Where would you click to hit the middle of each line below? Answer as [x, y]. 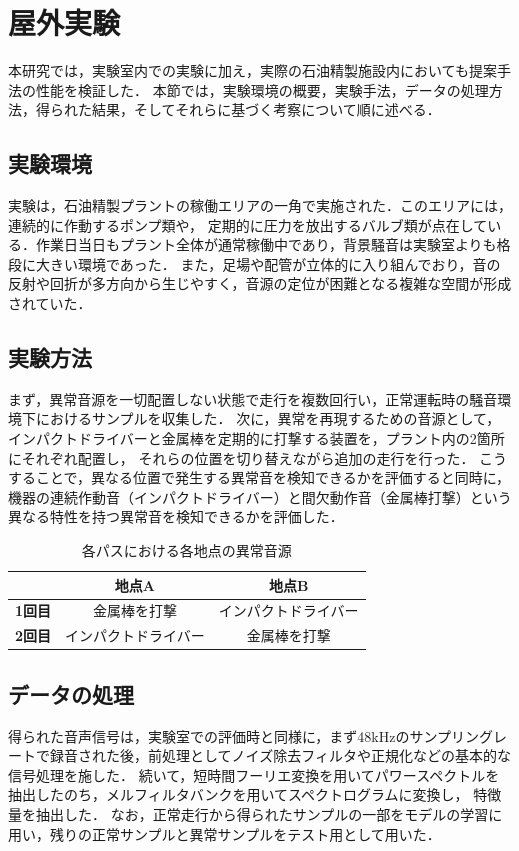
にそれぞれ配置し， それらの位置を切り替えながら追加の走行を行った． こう [258, 457]
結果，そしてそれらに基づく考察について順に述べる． [266, 109]
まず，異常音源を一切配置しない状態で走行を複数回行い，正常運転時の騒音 [253, 398]
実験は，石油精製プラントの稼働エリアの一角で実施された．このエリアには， [260, 205]
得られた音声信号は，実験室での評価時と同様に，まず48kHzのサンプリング [250, 735]
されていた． [50, 303]
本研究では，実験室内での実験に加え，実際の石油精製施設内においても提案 [252, 70]
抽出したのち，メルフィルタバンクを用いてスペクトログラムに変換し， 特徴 [255, 794]
